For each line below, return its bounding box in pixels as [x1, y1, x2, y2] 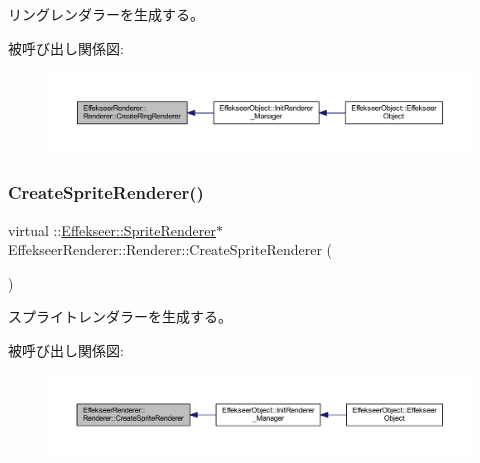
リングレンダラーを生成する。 [8, 4, 204, 24]
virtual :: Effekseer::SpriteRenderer [8, 219, 216, 240]
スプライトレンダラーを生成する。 [8, 306, 232, 327]
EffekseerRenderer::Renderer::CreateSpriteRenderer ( [8, 239, 332, 260]
